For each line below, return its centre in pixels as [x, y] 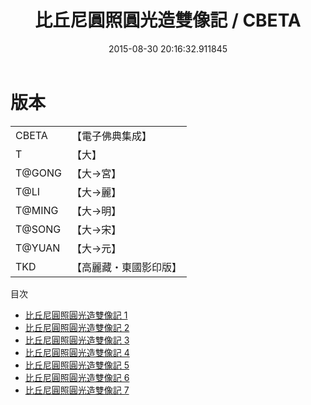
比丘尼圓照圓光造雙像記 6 [77, 377]
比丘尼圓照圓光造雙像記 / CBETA [168, 20]
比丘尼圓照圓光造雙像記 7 [77, 390]
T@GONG [38, 173]
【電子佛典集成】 [111, 136]
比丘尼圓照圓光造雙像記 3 [77, 340]
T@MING [37, 210]
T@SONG [38, 229]
